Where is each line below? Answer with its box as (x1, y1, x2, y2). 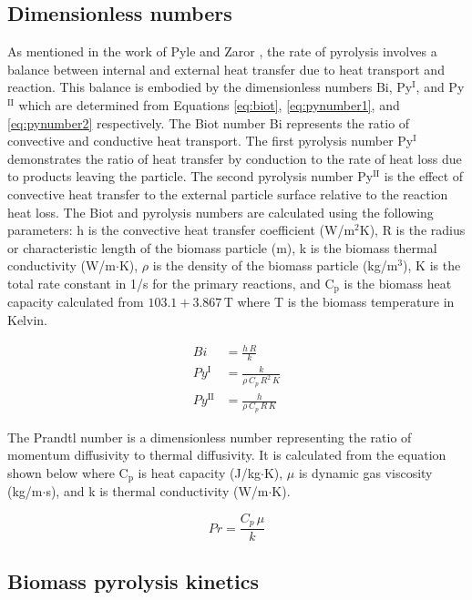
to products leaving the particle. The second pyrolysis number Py (7, 167, 374, 186)
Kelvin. (7, 310, 47, 329)
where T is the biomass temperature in (237, 292, 455, 311)
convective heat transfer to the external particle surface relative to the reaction (7, 184, 448, 203)
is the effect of (384, 167, 464, 186)
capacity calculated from (7, 292, 144, 311)
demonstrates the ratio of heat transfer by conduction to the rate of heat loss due (7, 148, 462, 168)
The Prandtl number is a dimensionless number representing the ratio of (7, 427, 412, 446)
